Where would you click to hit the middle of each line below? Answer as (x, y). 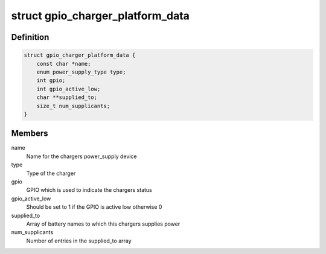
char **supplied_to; (67, 97)
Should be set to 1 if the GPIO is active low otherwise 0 (94, 207)
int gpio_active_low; (69, 89)
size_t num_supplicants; (73, 106)
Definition (30, 37)
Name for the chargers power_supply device (81, 156)
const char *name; (64, 64)
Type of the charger (51, 173)
